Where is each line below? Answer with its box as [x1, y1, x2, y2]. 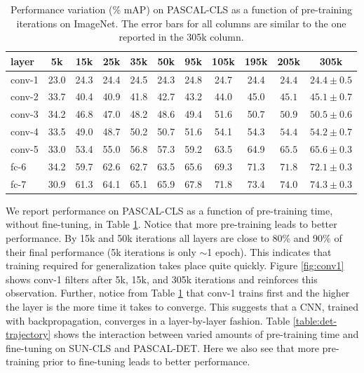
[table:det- [292, 313, 337, 327]
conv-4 [11, 124, 39, 139]
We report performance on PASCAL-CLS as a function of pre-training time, [6, 203, 333, 217]
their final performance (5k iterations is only [6, 244, 196, 259]
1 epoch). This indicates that [207, 244, 332, 259]
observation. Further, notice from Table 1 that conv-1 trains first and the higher [6, 285, 350, 300]
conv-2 [11, 89, 39, 104]
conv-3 [11, 107, 39, 121]
